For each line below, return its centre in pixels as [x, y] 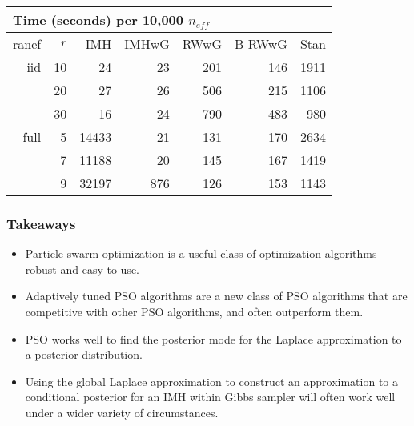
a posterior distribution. [84, 354]
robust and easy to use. [82, 269]
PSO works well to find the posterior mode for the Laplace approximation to [213, 338]
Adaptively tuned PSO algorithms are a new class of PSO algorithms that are [216, 296]
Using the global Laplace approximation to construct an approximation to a [212, 381]
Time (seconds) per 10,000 [98, 20]
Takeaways [41, 223]
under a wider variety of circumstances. [122, 412]
